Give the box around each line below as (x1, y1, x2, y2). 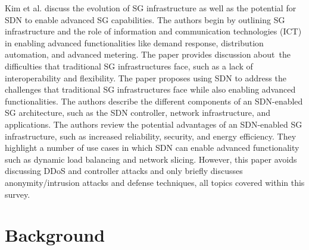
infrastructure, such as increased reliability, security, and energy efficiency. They (5, 129, 296, 142)
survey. (5, 188, 30, 200)
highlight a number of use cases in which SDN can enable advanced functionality (5, 141, 299, 154)
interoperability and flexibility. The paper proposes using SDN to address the (5, 71, 286, 84)
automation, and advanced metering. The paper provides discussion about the (5, 48, 291, 61)
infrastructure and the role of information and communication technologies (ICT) (5, 25, 302, 37)
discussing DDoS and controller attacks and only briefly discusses (5, 164, 243, 177)
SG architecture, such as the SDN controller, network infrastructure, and (5, 106, 271, 119)
